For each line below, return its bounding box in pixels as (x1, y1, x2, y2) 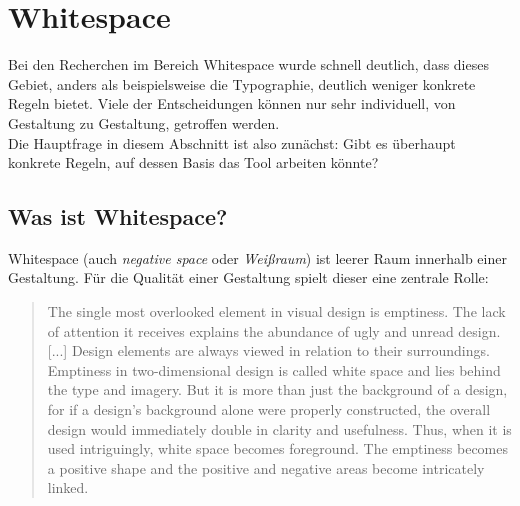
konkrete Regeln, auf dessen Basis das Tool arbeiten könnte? (8, 152, 379, 173)
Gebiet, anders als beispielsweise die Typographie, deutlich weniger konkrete (8, 73, 476, 94)
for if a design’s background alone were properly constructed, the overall (47, 399, 491, 420)
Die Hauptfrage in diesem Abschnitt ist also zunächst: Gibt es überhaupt (8, 132, 456, 153)
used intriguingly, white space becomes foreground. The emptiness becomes (47, 438, 509, 459)
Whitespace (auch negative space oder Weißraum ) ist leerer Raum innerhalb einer (8, 247, 507, 268)
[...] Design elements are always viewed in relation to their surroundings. (47, 340, 490, 361)
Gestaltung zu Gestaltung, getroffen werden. (8, 112, 280, 133)
